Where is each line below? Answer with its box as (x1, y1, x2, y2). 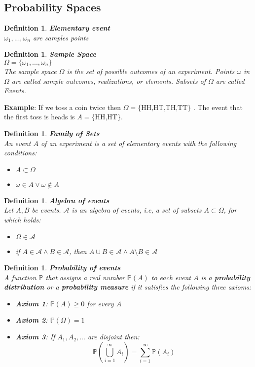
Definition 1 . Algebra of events (4, 195, 109, 205)
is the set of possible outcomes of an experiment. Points (67, 66, 235, 76)
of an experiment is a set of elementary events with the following (40, 138, 237, 148)
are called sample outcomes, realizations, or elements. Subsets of (11, 75, 206, 86)
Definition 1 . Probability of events (4, 262, 121, 273)
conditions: (4, 147, 37, 158)
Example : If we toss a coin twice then (4, 102, 121, 112)
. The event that (193, 102, 243, 112)
